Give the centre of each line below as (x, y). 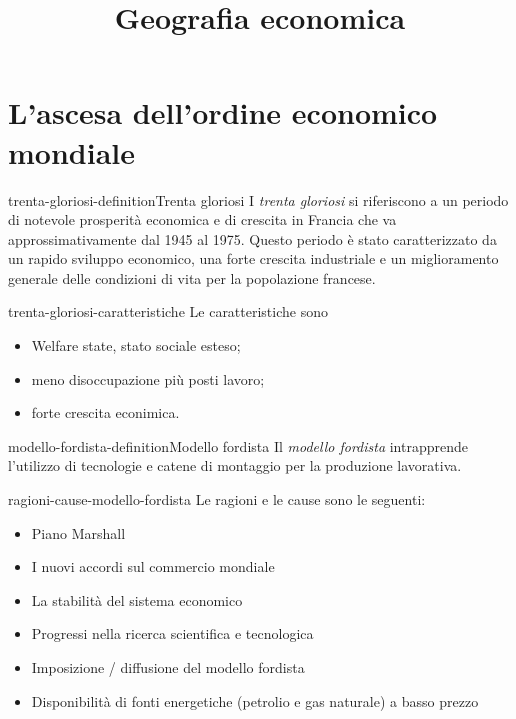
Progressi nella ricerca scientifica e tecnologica (172, 633)
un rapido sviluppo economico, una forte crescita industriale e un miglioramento (253, 258)
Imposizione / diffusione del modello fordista (168, 667)
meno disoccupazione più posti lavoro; (148, 378)
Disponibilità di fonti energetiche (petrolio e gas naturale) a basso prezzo (255, 700)
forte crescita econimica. (105, 412)
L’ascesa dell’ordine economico (223, 112)
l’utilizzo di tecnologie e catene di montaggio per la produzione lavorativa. (235, 465)
